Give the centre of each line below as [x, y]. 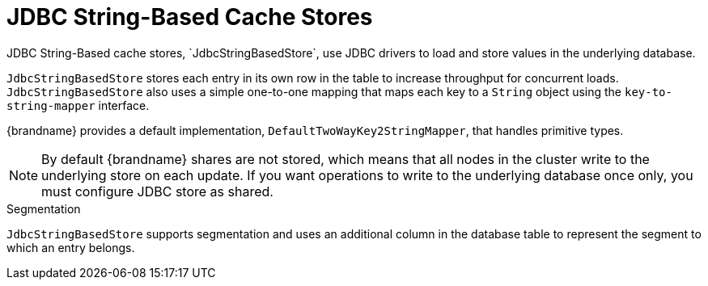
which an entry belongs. [71, 247]
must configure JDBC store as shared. [157, 191]
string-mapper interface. [78, 105]
